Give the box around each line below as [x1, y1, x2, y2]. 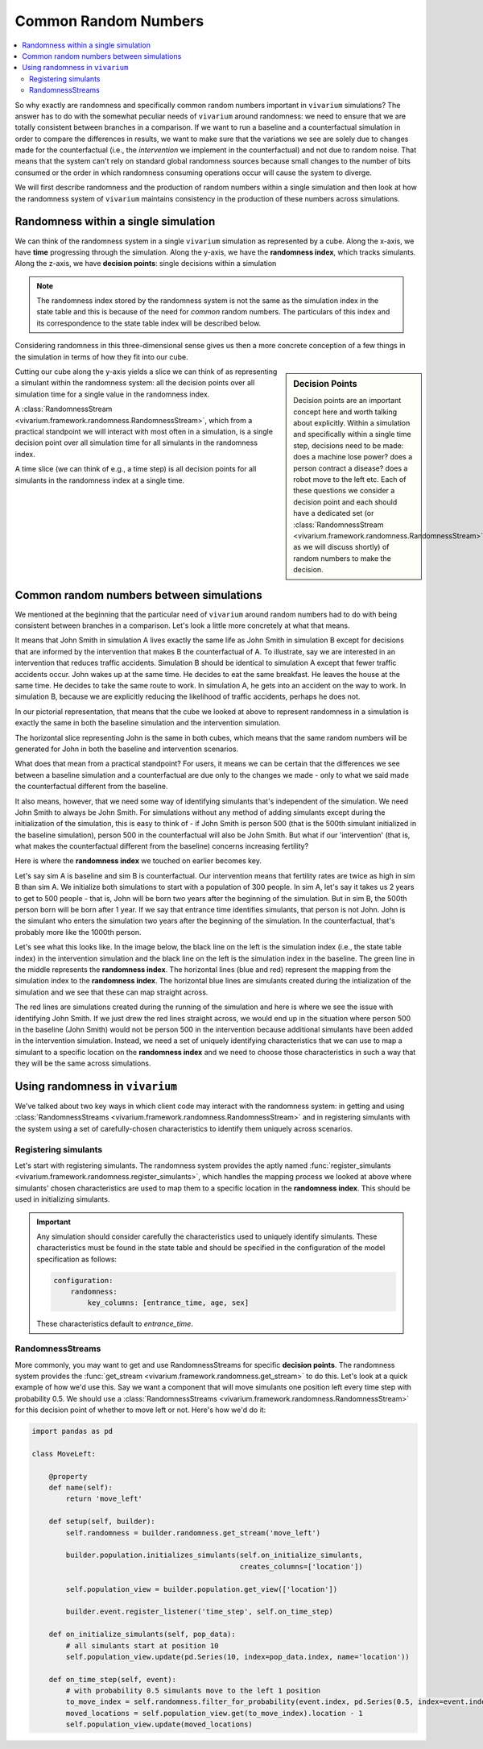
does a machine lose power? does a [293, 452, 413, 462]
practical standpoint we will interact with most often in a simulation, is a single [14, 427, 274, 436]
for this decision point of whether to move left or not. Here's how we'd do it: [14, 1405, 266, 1415]
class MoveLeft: [31, 1449, 97, 1458]
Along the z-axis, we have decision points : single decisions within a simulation [14, 259, 277, 268]
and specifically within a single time [293, 430, 412, 439]
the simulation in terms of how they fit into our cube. [14, 351, 188, 362]
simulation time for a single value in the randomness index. [14, 389, 210, 399]
